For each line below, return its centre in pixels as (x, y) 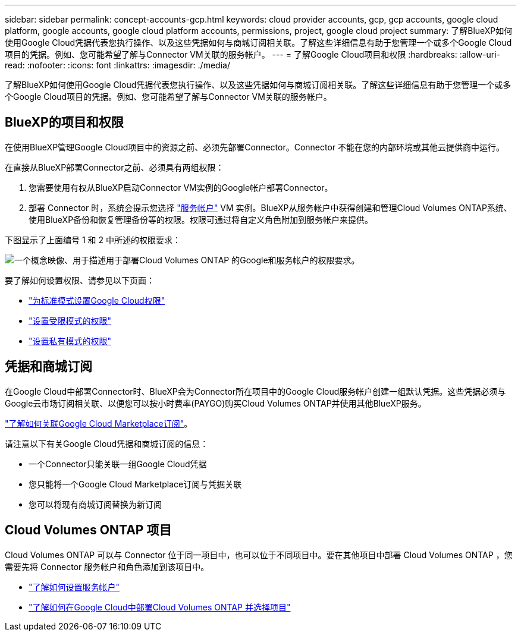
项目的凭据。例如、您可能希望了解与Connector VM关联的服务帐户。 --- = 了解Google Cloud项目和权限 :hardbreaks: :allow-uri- (253, 54)
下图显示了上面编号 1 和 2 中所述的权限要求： (93, 240)
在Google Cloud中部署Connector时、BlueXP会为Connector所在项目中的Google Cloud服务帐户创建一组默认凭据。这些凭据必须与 (255, 391)
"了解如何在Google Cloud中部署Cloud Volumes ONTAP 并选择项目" (160, 607)
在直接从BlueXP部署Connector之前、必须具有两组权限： (114, 167)
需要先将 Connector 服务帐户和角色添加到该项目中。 (107, 566)
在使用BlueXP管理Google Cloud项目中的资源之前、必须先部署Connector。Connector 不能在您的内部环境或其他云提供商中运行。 (255, 147)
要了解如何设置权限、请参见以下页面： (80, 280)
